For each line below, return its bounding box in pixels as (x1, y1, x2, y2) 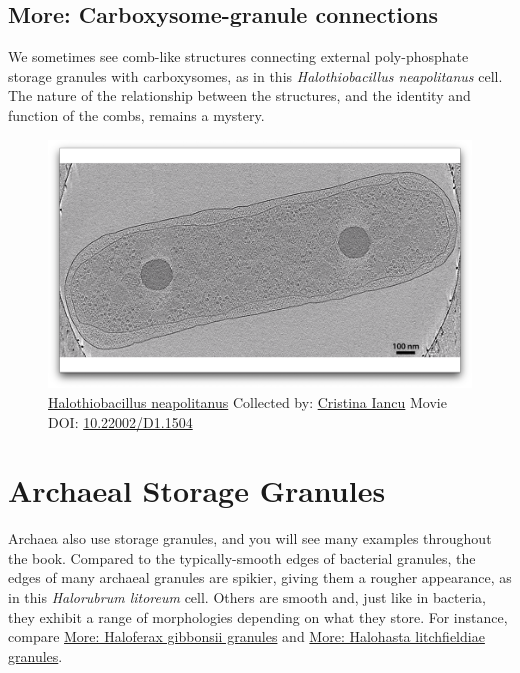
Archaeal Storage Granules (8, 470, 386, 511)
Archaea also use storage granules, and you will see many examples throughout (8, 528, 492, 549)
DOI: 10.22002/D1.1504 (48, 411, 193, 432)
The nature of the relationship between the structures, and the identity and (8, 85, 471, 106)
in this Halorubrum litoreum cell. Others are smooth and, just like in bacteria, (8, 587, 486, 608)
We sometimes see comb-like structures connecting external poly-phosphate (8, 46, 469, 67)
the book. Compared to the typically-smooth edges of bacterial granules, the (8, 547, 476, 568)
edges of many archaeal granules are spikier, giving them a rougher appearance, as (8, 567, 512, 588)
